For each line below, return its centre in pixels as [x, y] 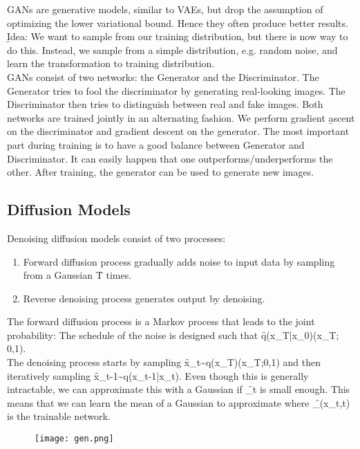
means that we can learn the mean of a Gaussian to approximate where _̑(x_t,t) [179, 402]
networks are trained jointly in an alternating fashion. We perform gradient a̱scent [181, 117]
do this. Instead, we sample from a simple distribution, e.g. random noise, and [172, 49]
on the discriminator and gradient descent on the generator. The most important [178, 131]
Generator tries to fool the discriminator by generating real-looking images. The [176, 90]
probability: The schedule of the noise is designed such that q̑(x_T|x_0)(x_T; [173, 335]
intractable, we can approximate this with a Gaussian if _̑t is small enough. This [179, 389]
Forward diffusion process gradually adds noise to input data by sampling [179, 261]
